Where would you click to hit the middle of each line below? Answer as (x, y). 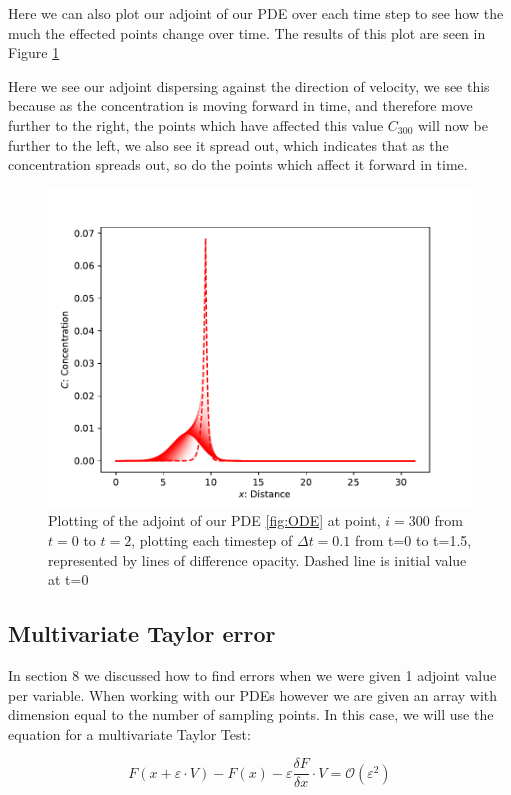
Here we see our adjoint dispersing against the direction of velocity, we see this (249, 85)
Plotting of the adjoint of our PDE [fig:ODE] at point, (214, 520)
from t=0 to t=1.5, (413, 539)
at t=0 (68, 579)
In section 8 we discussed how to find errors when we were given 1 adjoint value (252, 674)
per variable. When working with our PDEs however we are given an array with (253, 694)
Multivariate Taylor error (142, 633)
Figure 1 (34, 52)
